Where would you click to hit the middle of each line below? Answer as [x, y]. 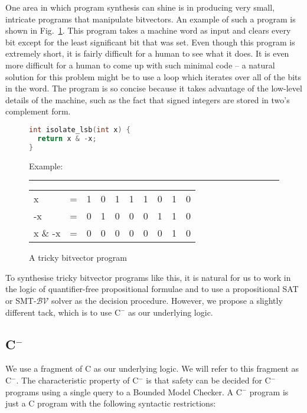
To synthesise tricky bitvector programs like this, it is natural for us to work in [148, 277]
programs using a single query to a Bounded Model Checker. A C [124, 391]
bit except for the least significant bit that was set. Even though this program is [150, 42]
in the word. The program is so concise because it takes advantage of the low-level [154, 88]
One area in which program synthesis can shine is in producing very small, [140, 7]
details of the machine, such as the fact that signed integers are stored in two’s [148, 99]
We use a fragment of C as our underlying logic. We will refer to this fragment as [152, 368]
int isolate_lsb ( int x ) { [80, 130]
